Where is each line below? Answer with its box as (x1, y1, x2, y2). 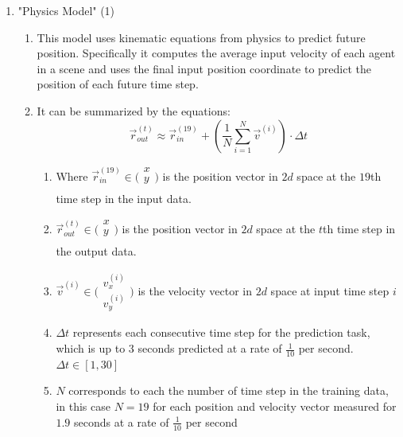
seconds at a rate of (73, 413, 169, 430)
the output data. (56, 243, 137, 259)
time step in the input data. (56, 189, 192, 206)
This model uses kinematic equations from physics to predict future (37, 29, 366, 45)
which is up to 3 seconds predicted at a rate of (56, 340, 282, 357)
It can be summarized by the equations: (37, 102, 231, 119)
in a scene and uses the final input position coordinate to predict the (37, 60, 371, 76)
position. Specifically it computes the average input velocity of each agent (37, 45, 396, 61)
